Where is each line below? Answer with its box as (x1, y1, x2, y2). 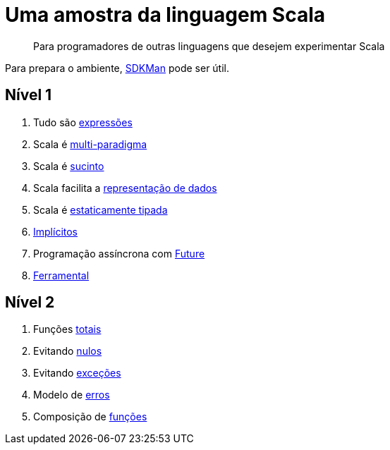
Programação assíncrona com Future (33, 247, 205, 260)
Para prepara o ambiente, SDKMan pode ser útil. (5, 61, 230, 74)
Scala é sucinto (33, 159, 104, 172)
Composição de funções (33, 411, 147, 423)
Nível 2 (5, 293, 55, 312)
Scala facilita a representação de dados (33, 181, 217, 194)
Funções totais (33, 323, 102, 336)
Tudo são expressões (33, 116, 133, 128)
